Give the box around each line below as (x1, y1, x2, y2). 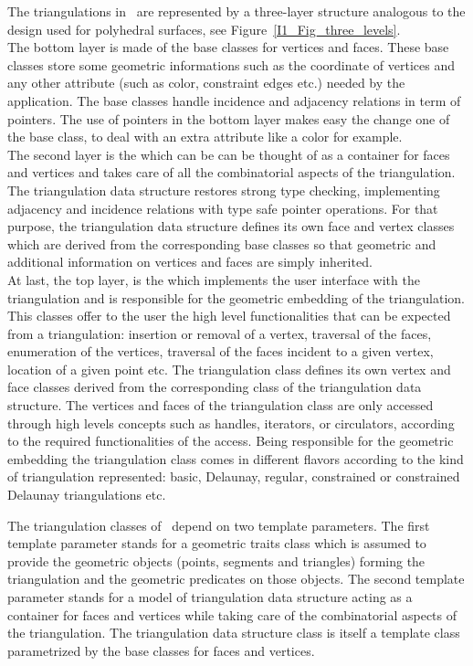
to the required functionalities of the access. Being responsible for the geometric (7, 431, 454, 450)
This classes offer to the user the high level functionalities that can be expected (7, 306, 451, 325)
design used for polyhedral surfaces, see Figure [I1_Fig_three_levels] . (7, 19, 401, 38)
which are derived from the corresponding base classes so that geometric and (7, 234, 436, 253)
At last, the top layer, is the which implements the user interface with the (7, 270, 420, 289)
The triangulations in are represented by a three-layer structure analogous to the (7, 2, 466, 20)
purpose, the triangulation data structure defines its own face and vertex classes (7, 217, 455, 236)
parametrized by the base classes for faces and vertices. (7, 640, 315, 660)
